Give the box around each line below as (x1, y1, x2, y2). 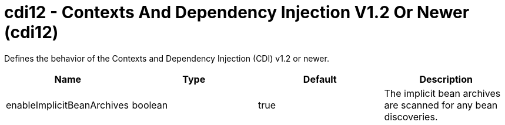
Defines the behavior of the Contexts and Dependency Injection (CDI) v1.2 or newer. (4, 53, 329, 63)
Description (419, 73, 473, 85)
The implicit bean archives (384, 87, 501, 99)
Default (303, 73, 337, 85)
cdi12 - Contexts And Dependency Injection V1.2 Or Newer (4, 2, 470, 22)
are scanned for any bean (384, 99, 498, 111)
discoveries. (384, 110, 438, 123)
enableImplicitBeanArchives (6, 99, 129, 111)
